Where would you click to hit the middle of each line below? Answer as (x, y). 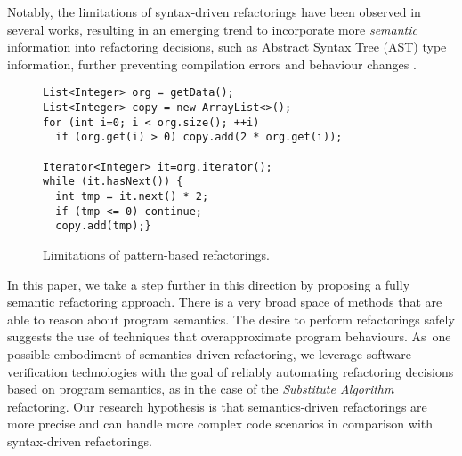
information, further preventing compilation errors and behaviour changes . (212, 64)
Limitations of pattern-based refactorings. (156, 254)
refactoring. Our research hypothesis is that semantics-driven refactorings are (217, 406)
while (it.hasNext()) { (113, 182)
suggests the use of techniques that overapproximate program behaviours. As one (229, 336)
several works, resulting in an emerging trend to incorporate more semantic (212, 29)
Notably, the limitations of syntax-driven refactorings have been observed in (214, 12)
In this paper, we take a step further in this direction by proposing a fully (209, 284)
